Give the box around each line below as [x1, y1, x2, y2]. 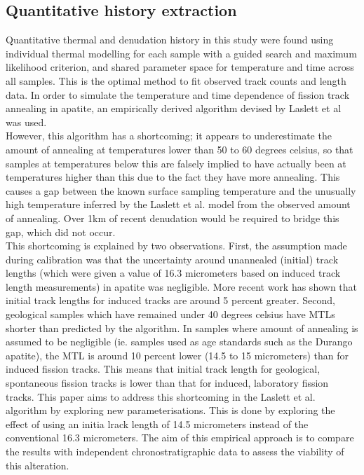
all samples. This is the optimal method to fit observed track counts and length [6, 73, 346, 88]
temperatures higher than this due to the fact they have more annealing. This [6, 170, 340, 184]
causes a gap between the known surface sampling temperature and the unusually [6, 183, 356, 198]
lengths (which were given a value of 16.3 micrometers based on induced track [6, 266, 341, 280]
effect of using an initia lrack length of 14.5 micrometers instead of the [6, 416, 309, 431]
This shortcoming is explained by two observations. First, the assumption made [6, 238, 347, 253]
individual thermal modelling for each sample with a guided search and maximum [6, 46, 357, 60]
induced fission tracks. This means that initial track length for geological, [6, 362, 321, 376]
